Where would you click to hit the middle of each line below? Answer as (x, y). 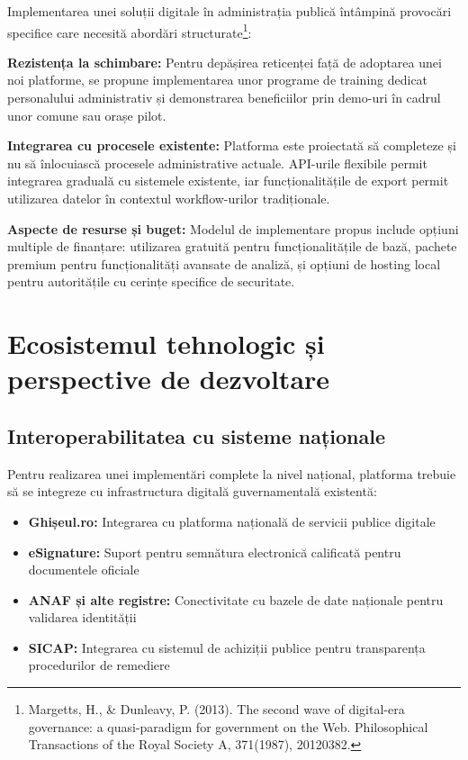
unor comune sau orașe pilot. (87, 115)
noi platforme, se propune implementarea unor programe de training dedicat (218, 80)
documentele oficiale (84, 570)
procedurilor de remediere (99, 665)
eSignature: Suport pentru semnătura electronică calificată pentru (215, 552)
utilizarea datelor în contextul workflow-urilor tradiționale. (169, 198)
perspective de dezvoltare (169, 379)
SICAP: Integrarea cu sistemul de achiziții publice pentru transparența (227, 647)
